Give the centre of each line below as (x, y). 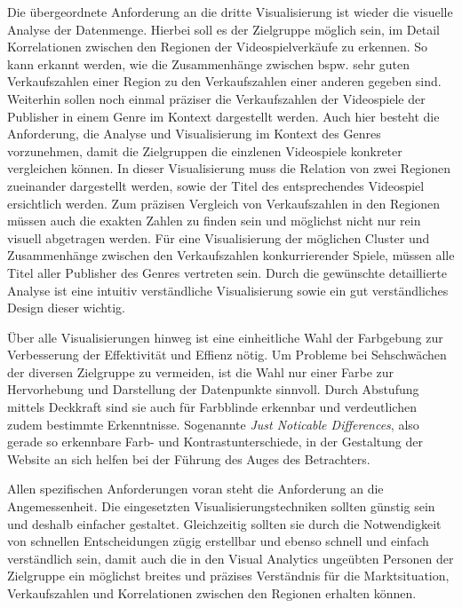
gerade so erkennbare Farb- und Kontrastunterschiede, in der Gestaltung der (215, 442)
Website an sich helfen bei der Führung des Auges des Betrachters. (189, 458)
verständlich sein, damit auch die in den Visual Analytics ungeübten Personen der (231, 558)
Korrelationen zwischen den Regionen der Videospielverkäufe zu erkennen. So (218, 47)
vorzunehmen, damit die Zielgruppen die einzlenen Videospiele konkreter (205, 150)
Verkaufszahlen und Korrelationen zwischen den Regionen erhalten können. (212, 593)
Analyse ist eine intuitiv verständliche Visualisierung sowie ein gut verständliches (228, 290)
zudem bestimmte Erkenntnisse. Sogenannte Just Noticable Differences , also (213, 424)
